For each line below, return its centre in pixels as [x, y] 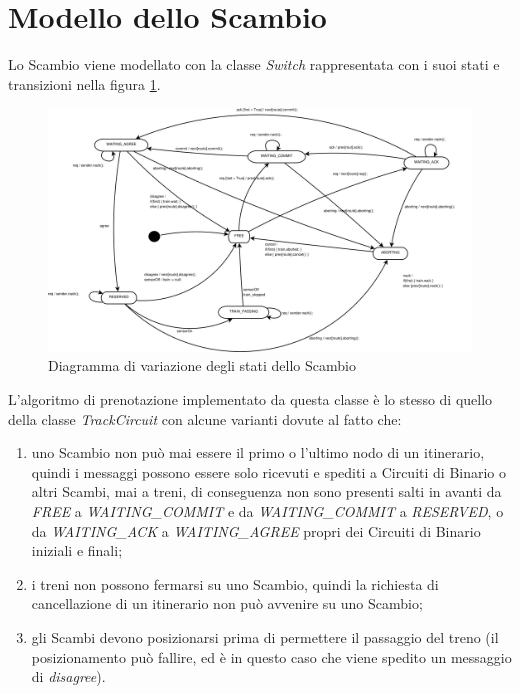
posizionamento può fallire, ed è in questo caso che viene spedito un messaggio [271, 656]
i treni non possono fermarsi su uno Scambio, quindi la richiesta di [235, 583]
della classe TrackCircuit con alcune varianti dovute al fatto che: [205, 418]
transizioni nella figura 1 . [84, 83]
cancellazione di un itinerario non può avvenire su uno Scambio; [227, 603]
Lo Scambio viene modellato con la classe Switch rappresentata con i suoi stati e [254, 64]
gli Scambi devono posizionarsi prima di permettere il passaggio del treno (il [265, 636]
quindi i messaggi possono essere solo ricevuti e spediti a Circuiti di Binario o [269, 471]
